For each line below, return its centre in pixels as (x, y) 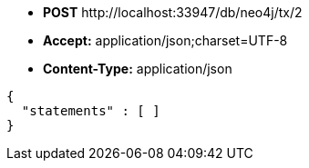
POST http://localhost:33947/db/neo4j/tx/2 (173, 12)
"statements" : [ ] (91, 111)
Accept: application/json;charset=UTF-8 (165, 40)
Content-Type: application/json (138, 69)
